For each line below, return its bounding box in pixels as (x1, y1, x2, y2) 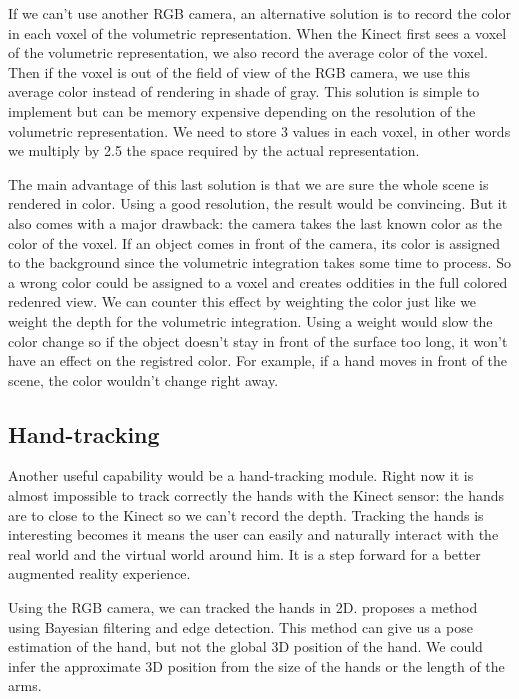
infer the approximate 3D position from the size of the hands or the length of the (8, 655, 505, 676)
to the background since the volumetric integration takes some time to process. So (8, 252, 511, 273)
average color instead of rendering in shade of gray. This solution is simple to (8, 81, 480, 102)
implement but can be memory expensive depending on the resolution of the (8, 100, 476, 121)
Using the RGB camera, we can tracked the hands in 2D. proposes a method (8, 597, 478, 618)
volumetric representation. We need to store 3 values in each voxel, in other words (8, 120, 511, 141)
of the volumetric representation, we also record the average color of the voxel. (8, 42, 488, 63)
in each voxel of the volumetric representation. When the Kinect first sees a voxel (8, 22, 507, 43)
